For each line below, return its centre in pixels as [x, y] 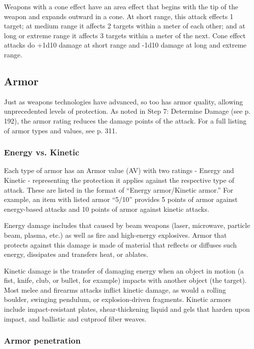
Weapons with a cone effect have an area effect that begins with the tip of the [121, 6]
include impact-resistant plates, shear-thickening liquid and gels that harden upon [127, 309]
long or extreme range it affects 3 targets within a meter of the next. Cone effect [125, 35]
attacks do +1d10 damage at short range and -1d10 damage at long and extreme [125, 45]
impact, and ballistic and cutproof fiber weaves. [75, 318]
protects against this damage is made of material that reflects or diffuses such [120, 244]
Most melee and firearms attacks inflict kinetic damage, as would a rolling [115, 289]
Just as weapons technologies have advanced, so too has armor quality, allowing [124, 101]
